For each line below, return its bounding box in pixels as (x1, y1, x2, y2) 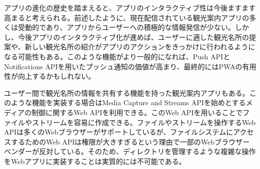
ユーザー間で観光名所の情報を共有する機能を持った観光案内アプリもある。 (4, 87, 249, 98)
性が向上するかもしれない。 (4, 71, 95, 81)
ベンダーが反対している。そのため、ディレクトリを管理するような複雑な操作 (4, 146, 256, 157)
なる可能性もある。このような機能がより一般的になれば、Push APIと (4, 51, 230, 61)
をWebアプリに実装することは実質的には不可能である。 (4, 156, 186, 166)
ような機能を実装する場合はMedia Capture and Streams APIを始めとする (11, 97, 246, 108)
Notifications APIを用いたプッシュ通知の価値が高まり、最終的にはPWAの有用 (4, 61, 256, 71)
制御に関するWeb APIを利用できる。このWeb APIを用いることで (32, 107, 243, 117)
